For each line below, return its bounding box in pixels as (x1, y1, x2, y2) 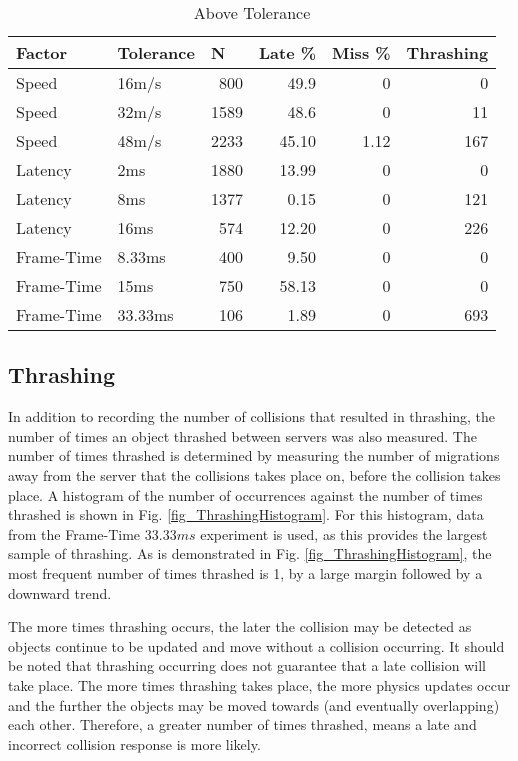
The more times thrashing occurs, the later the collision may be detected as (8, 616, 472, 637)
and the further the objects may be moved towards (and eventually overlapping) (8, 694, 500, 715)
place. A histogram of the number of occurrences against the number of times (8, 484, 483, 505)
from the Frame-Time (8, 523, 141, 544)
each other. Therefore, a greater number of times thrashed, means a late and (8, 714, 477, 735)
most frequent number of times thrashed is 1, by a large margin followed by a (8, 562, 483, 583)
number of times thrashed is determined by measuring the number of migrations (8, 445, 500, 466)
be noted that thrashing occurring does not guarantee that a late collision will (8, 655, 486, 676)
